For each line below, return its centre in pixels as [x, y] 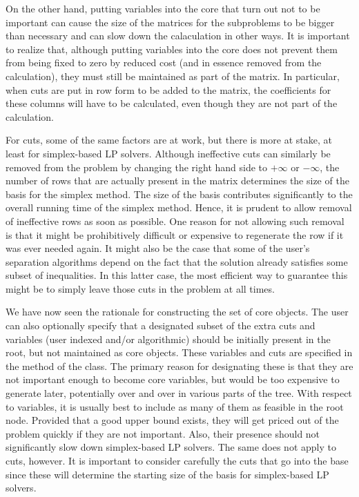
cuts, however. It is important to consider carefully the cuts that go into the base [177, 460]
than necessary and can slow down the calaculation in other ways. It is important [178, 36]
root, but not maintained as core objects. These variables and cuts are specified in [179, 352]
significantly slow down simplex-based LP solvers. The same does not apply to [171, 447]
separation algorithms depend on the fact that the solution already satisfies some [177, 261]
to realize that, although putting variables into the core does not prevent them [172, 49]
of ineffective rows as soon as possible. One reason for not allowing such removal [175, 221]
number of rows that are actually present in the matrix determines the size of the [177, 181]
